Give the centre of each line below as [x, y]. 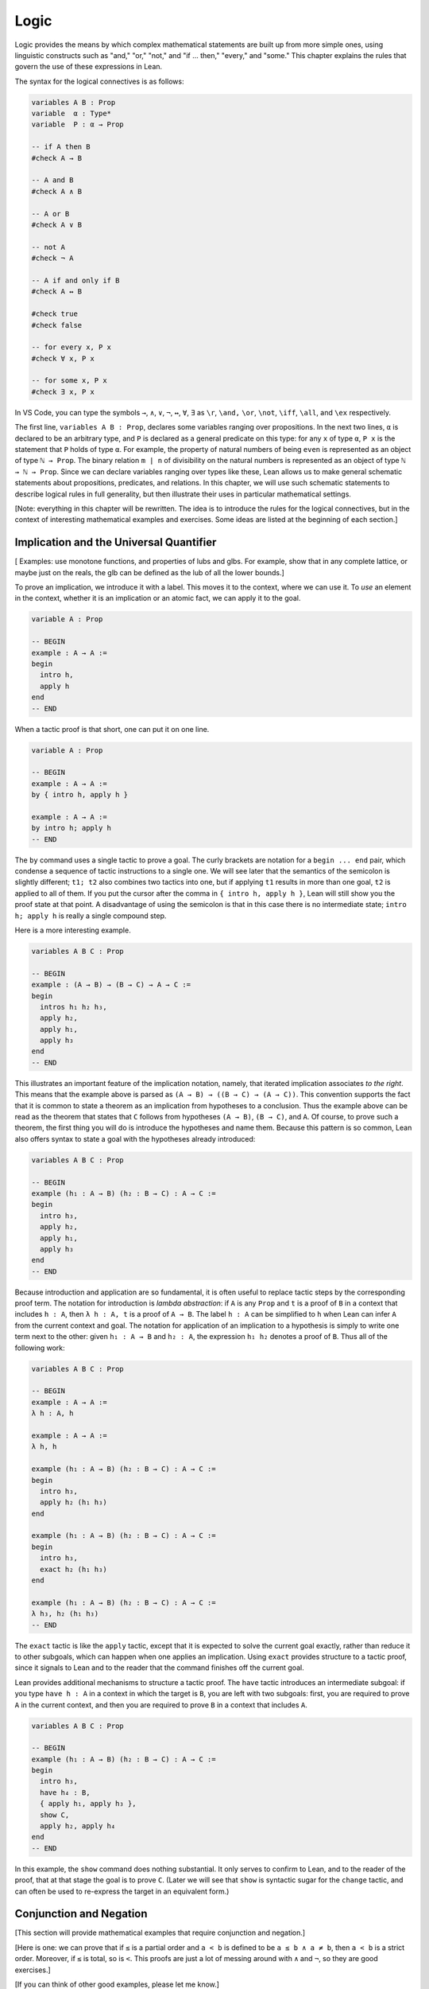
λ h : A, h [52, 1413]
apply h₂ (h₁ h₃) [73, 1502]
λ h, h [44, 1447]
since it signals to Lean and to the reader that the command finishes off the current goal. [160, 1668]
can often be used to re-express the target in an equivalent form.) [122, 1891]
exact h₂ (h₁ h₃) [73, 1569]
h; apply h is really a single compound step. [91, 916]
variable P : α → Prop [78, 125]
